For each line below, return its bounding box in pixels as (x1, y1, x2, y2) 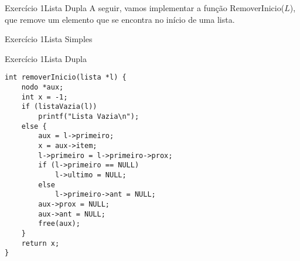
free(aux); (38, 219, 80, 228)
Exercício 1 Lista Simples (5, 33, 93, 45)
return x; (21, 239, 60, 248)
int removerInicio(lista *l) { (5, 73, 127, 82)
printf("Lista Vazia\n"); (38, 112, 139, 121)
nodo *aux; (21, 83, 64, 92)
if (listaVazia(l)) (21, 102, 97, 111)
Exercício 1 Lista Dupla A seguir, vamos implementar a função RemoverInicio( (5, 2, 285, 13)
